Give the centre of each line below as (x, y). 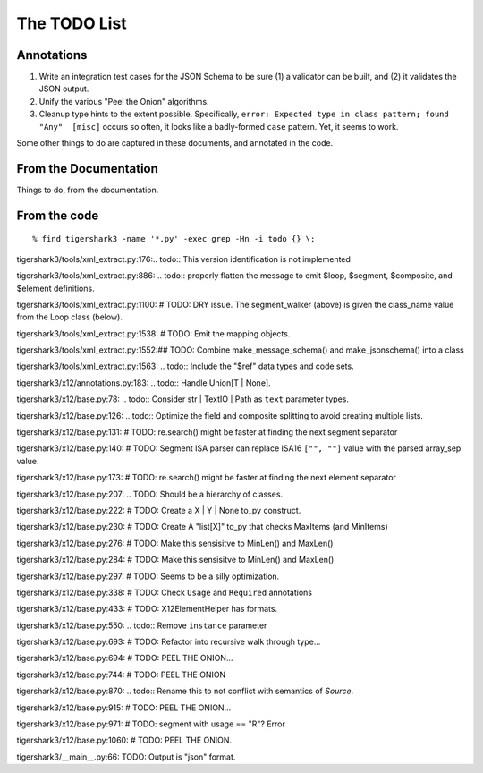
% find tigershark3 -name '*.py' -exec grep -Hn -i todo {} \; (174, 239)
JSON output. (64, 89)
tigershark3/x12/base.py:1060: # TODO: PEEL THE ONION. (124, 740)
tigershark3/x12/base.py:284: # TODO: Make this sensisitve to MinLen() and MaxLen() (175, 560)
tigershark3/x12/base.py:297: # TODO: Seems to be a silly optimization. (148, 576)
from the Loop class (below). (69, 317)
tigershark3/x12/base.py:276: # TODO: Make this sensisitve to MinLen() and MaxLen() (175, 543)
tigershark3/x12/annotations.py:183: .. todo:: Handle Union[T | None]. (144, 382)
